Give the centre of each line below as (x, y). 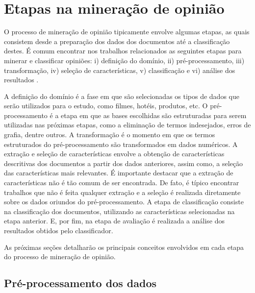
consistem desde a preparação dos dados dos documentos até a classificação (117, 41)
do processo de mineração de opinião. (60, 256)
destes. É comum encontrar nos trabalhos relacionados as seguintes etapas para (123, 51)
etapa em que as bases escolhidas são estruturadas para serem (154, 115)
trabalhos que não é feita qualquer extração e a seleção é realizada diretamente (122, 192)
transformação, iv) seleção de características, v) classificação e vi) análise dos (120, 70)
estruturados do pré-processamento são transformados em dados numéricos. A (121, 144)
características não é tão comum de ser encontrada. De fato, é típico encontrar (122, 183)
